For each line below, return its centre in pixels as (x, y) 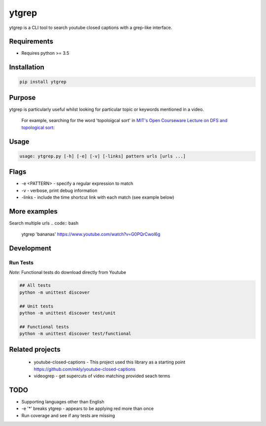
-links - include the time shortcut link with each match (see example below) (98, 197)
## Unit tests (36, 306)
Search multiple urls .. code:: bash (44, 223)
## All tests (35, 286)
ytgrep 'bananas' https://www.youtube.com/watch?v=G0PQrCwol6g (91, 234)
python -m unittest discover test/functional (75, 334)
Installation (27, 67)
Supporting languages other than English (63, 401)
